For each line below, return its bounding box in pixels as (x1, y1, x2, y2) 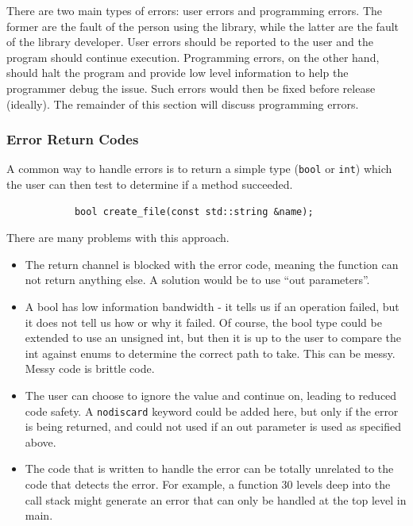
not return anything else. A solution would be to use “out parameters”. (25, 271, 370, 288)
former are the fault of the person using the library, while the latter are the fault (6, 17, 399, 34)
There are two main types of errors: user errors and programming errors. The (6, 2, 383, 18)
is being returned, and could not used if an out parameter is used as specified (25, 418, 401, 435)
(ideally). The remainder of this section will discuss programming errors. (6, 95, 359, 112)
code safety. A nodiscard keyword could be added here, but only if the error (25, 402, 399, 419)
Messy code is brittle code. (25, 360, 155, 377)
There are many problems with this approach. (6, 229, 230, 246)
